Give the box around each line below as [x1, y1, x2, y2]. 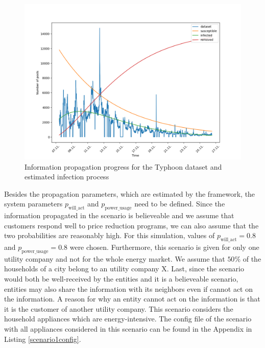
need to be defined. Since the [134, 198, 225, 209]
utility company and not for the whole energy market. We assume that [4, 253, 225, 264]
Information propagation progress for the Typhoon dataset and [25, 161, 222, 172]
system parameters [4, 198, 63, 209]
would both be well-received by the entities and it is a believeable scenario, [4, 273, 238, 284]
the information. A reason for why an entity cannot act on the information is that [4, 293, 260, 304]
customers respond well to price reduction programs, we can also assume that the [4, 220, 259, 230]
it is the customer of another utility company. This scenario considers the [4, 303, 233, 314]
